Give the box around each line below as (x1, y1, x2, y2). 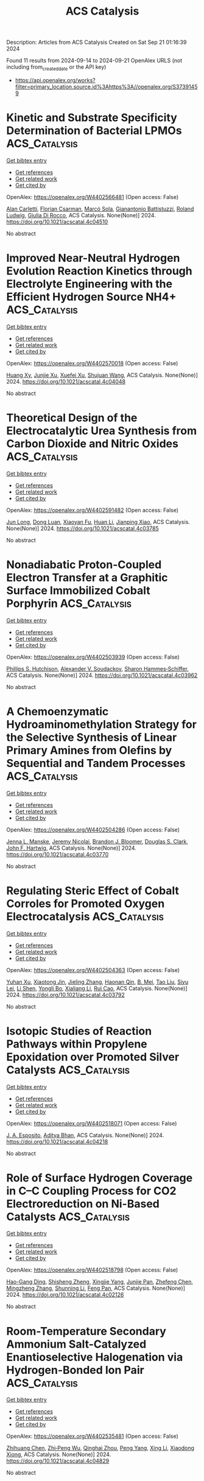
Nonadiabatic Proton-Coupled (6, 558, 162, 572)
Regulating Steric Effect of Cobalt (6, 884, 180, 897)
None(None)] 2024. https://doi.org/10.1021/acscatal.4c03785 (6, 525, 160, 532)
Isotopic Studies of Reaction (6, 1024, 152, 1038)
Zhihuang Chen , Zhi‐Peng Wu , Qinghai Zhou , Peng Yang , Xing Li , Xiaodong (6, 1444, 195, 1452)
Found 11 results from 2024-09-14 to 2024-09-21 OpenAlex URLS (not (6, 57, 183, 65)
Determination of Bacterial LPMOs (6, 124, 182, 138)
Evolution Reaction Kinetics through (6, 264, 193, 278)
